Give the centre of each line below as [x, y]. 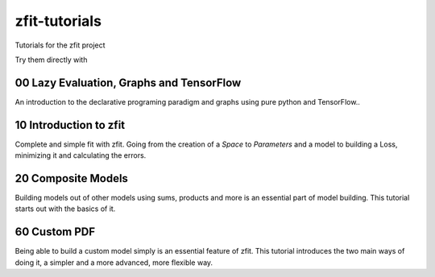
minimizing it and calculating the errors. [81, 155]
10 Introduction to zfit [70, 125]
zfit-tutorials [58, 21]
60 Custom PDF [55, 232]
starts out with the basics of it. [65, 209]
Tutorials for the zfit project [60, 45]
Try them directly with [51, 60]
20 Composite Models [72, 178]
